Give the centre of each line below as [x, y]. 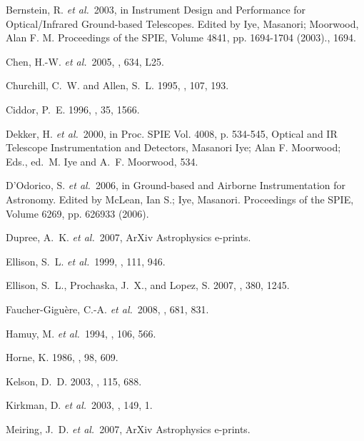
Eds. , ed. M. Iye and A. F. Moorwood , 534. [102, 161]
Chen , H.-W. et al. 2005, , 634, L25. [85, 61]
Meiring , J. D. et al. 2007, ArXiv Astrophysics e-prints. [128, 429]
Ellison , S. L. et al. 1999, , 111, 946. [86, 261]
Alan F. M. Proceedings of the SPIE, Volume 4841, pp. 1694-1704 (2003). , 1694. [181, 37]
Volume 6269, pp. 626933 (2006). [77, 213]
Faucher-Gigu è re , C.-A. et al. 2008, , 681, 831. [107, 309]
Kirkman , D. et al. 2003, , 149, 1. [79, 405]
